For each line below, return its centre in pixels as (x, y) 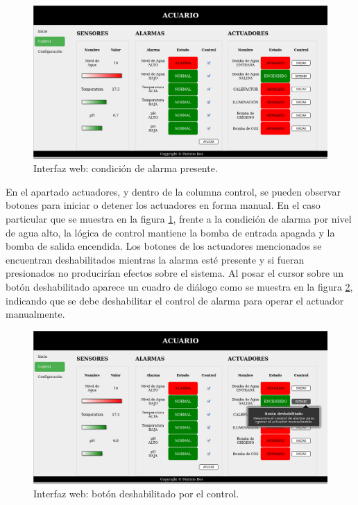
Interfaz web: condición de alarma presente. (126, 168)
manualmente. (35, 314)
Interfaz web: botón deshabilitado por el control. (136, 494)
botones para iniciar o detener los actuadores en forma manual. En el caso (163, 205)
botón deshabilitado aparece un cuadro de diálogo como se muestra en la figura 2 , (179, 287)
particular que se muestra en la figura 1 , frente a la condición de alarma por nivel (179, 219)
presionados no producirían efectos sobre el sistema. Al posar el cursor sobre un (175, 273)
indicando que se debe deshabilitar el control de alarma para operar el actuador (175, 300)
